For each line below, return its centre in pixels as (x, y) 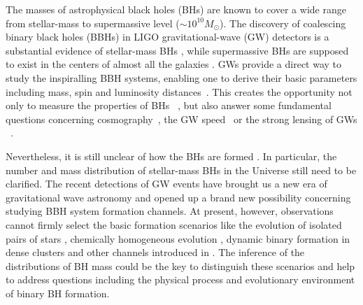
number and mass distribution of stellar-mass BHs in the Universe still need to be (181, 170)
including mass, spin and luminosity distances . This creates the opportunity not (179, 91)
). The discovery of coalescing (283, 23)
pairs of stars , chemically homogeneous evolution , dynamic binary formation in (178, 238)
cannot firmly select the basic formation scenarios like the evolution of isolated (174, 224)
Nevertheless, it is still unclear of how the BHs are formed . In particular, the (171, 156)
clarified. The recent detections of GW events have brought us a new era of (166, 184)
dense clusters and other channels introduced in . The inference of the (155, 252)
